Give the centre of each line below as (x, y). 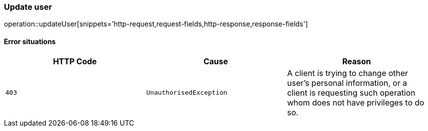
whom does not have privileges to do (356, 102)
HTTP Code (75, 61)
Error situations (30, 41)
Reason (356, 61)
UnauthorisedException (187, 93)
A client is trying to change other (347, 73)
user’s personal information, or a (347, 83)
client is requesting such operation (351, 92)
